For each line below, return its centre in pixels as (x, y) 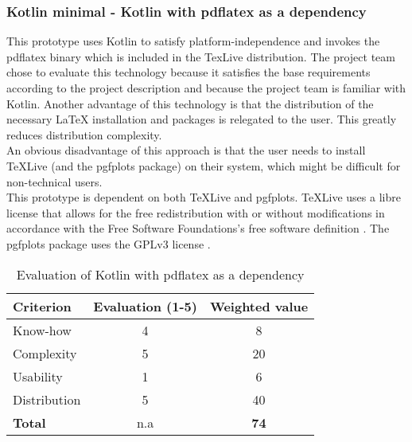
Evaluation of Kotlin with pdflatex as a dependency (160, 274)
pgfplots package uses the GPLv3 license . (109, 243)
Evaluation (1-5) (145, 306)
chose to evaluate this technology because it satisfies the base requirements (189, 72)
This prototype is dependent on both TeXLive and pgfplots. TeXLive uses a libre (204, 197)
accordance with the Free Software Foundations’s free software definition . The (198, 228)
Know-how (42, 330)
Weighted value (259, 306)
